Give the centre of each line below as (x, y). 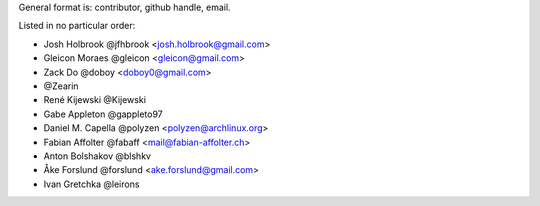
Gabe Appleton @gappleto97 (103, 114)
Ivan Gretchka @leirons (91, 184)
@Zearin (61, 86)
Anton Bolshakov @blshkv (97, 156)
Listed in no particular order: (77, 26)
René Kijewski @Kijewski (95, 100)
